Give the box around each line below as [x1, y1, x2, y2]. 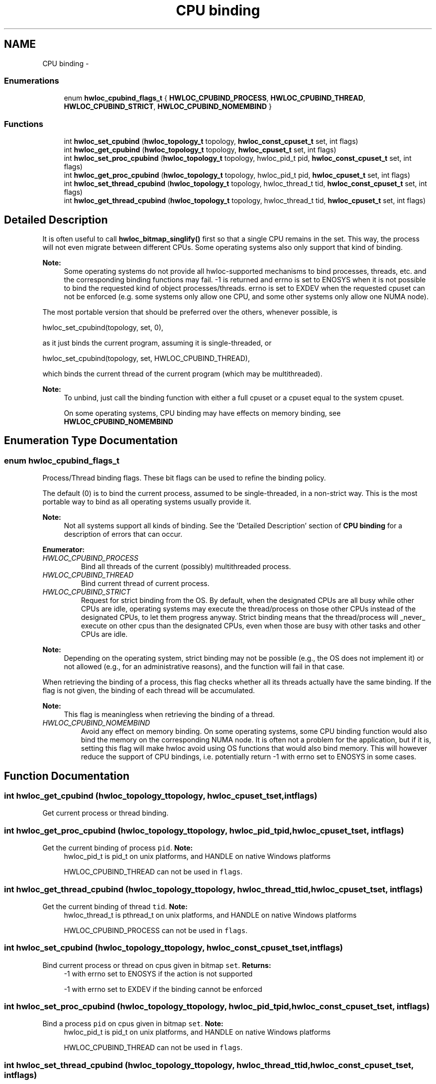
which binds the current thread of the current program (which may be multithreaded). [42, 369, 323, 378]
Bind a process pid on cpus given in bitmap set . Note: [42, 1019, 223, 1028]
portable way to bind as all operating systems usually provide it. [42, 497, 251, 506]
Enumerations [4, 75, 59, 86]
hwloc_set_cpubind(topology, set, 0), [42, 323, 164, 332]
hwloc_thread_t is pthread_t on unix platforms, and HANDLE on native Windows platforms [64, 910, 357, 919]
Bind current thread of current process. [81, 579, 210, 588]
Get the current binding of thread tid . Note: [42, 902, 188, 911]
